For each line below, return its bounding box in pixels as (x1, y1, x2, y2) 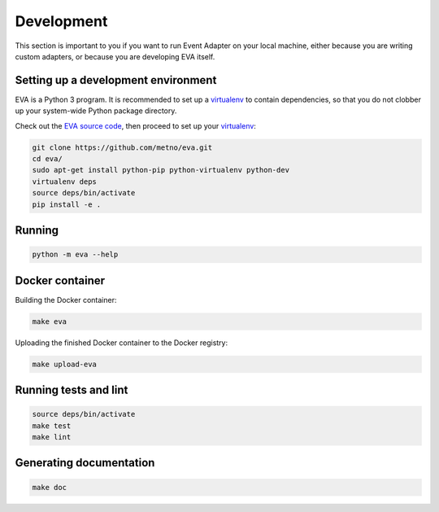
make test (32, 421, 72, 431)
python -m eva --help (32, 250, 119, 260)
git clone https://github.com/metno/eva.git (32, 142, 213, 152)
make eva (32, 317, 67, 326)
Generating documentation (15, 456, 155, 470)
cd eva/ (32, 155, 63, 163)
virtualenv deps (32, 177, 98, 186)
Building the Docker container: (15, 295, 117, 304)
